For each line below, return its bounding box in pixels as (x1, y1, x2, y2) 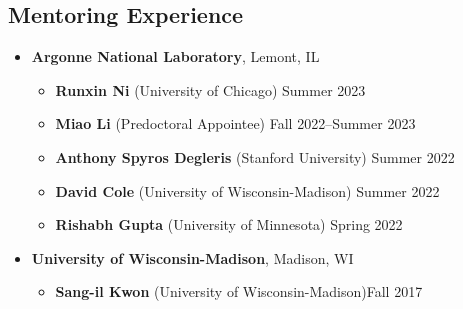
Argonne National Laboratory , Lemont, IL (31, 46, 320, 67)
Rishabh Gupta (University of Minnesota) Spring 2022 (55, 214, 403, 235)
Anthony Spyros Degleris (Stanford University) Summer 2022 (55, 146, 455, 167)
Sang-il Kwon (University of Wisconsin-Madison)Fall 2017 (55, 281, 423, 302)
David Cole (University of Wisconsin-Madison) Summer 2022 (55, 180, 440, 201)
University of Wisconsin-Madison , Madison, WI (31, 247, 354, 268)
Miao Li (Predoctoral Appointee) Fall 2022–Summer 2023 (55, 113, 416, 134)
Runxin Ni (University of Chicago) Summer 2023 (55, 79, 366, 100)
